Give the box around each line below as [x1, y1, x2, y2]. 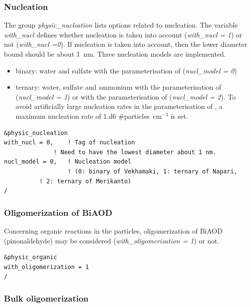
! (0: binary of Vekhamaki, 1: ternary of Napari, [67, 168, 238, 175]
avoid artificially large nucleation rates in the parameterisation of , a [15, 101, 223, 111]
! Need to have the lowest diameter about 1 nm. [53, 148, 216, 156]
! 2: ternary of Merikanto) [39, 177, 131, 185]
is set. [170, 110, 188, 121]
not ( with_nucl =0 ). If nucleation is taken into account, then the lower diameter [4, 39, 248, 49]
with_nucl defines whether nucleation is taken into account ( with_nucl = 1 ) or [4, 29, 243, 39]
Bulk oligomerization [4, 292, 89, 304]
